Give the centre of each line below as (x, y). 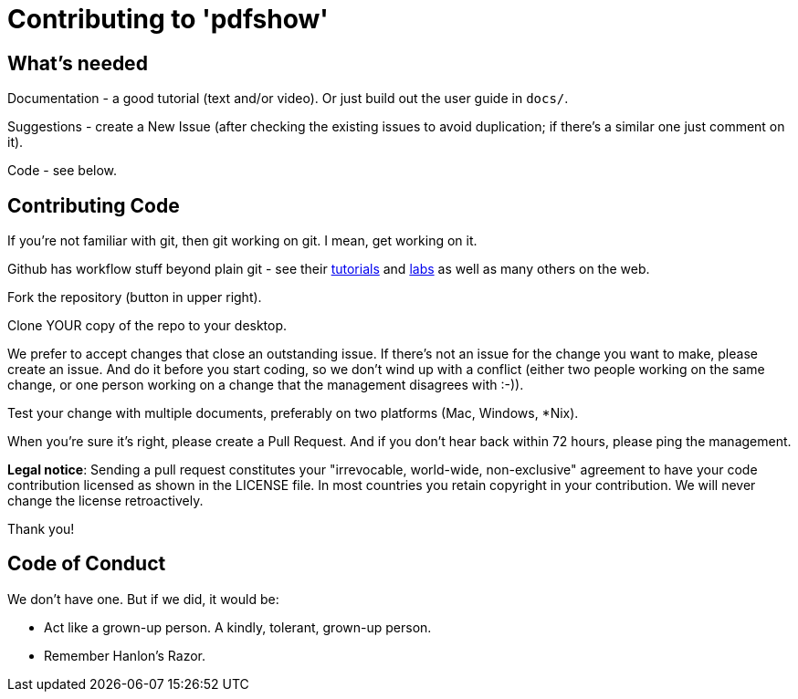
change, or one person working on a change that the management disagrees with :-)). (266, 385)
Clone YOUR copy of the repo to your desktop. (147, 326)
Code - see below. (63, 171)
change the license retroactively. (105, 501)
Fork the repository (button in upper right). (135, 297)
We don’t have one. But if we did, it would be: (143, 599)
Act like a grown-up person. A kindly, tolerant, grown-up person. (238, 627)
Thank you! (41, 529)
